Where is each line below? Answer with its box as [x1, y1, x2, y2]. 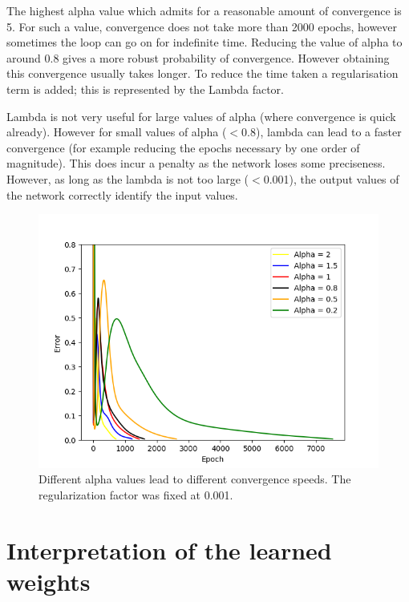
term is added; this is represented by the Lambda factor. [6, 80, 284, 97]
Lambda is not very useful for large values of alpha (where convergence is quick [6, 107, 396, 124]
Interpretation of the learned [6, 533, 332, 566]
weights [6, 564, 91, 597]
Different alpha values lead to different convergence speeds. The [38, 471, 351, 487]
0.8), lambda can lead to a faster [241, 123, 402, 140]
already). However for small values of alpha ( [6, 123, 227, 140]
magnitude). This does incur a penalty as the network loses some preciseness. [6, 155, 386, 172]
